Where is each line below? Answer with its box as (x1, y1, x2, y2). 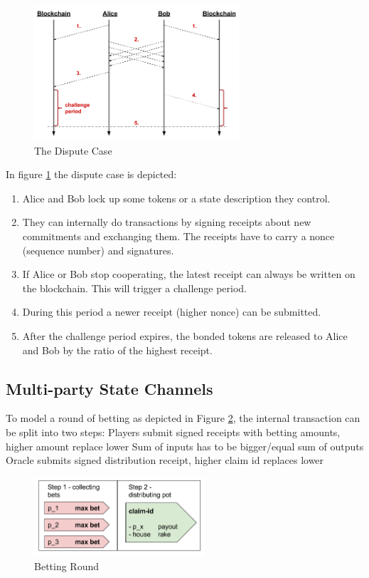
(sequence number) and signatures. (22, 242, 174, 257)
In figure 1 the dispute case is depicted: (6, 167, 177, 182)
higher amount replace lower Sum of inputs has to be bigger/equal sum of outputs (6, 438, 364, 453)
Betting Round (34, 559, 100, 574)
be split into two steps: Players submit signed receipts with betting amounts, (6, 424, 341, 439)
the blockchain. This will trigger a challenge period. (22, 280, 247, 295)
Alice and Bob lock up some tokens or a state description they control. (22, 190, 331, 205)
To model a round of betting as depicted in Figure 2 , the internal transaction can (6, 411, 360, 425)
